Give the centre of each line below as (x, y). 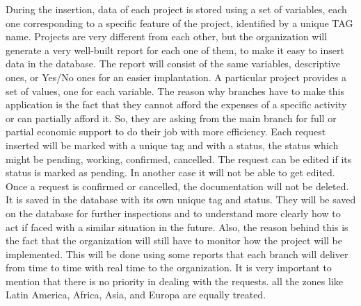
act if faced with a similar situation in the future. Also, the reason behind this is (177, 227)
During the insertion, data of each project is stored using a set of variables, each (176, 9)
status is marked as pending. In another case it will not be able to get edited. (170, 172)
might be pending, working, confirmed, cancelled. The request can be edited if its (179, 159)
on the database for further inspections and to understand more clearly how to (173, 213)
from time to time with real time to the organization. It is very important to (169, 267)
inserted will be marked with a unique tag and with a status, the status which (172, 145)
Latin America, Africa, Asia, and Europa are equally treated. (136, 295)
